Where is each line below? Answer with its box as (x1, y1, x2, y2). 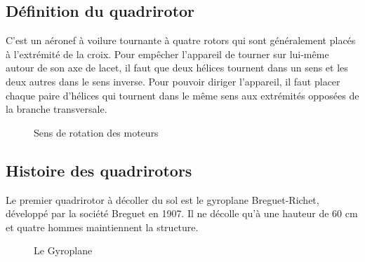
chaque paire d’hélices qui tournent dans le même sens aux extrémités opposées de (6, 88, 359, 102)
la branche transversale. (6, 102, 107, 116)
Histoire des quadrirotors (6, 159, 192, 181)
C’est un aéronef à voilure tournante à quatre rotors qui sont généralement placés (6, 33, 356, 48)
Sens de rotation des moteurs (34, 125, 159, 139)
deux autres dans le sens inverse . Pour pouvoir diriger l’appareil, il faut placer (6, 74, 340, 88)
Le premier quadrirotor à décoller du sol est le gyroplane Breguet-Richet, (6, 192, 319, 207)
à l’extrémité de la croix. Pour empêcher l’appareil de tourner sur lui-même (6, 46, 329, 61)
